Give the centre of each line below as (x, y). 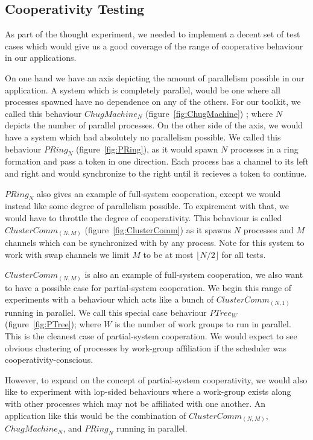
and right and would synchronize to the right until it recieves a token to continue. (156, 173)
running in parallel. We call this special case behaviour (106, 312)
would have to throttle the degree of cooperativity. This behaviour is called (144, 217)
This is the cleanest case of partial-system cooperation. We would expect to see (151, 336)
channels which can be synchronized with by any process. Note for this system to (155, 243)
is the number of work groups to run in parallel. (203, 324)
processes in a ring (264, 149)
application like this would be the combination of (96, 415)
